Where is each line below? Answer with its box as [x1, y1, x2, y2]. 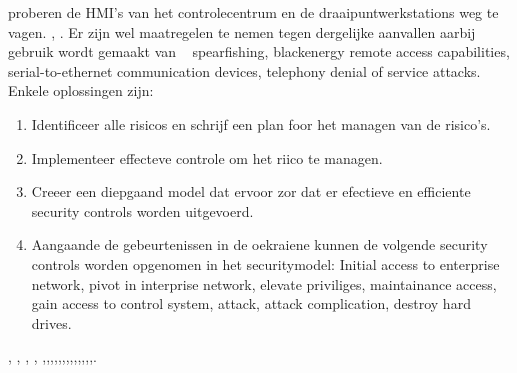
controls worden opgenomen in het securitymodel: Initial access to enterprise [31, 253, 500, 274]
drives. [31, 312, 72, 333]
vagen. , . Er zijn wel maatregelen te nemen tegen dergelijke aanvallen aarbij [8, 21, 476, 42]
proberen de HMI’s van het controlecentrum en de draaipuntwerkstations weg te [8, 2, 499, 22]
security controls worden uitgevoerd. [31, 200, 254, 221]
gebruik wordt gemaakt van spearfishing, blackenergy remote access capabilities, [8, 41, 510, 62]
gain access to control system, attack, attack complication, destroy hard [31, 293, 471, 314]
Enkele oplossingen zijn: [8, 80, 154, 101]
